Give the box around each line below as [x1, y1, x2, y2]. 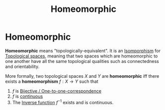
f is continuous [12, 93, 43, 99]
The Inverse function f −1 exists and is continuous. [12, 98, 114, 105]
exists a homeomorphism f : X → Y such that [5, 78, 98, 84]
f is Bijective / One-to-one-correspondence [12, 88, 102, 94]
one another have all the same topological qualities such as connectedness [5, 58, 159, 64]
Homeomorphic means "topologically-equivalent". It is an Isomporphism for [5, 48, 161, 54]
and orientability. [5, 63, 40, 69]
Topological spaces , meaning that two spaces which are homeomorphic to [5, 53, 158, 59]
